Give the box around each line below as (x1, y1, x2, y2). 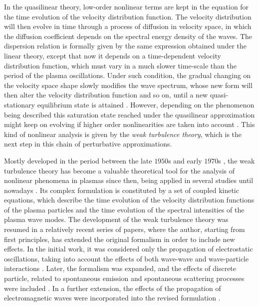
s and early (168, 155, 202, 165)
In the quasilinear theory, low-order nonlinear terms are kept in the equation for (4, 1, 249, 11)
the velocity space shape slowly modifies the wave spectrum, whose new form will (4, 79, 253, 90)
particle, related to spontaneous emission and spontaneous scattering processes (4, 273, 245, 283)
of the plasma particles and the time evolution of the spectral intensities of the (4, 204, 245, 214)
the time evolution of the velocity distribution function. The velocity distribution (4, 11, 252, 21)
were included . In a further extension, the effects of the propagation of (4, 282, 221, 293)
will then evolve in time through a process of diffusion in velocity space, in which (4, 21, 252, 31)
